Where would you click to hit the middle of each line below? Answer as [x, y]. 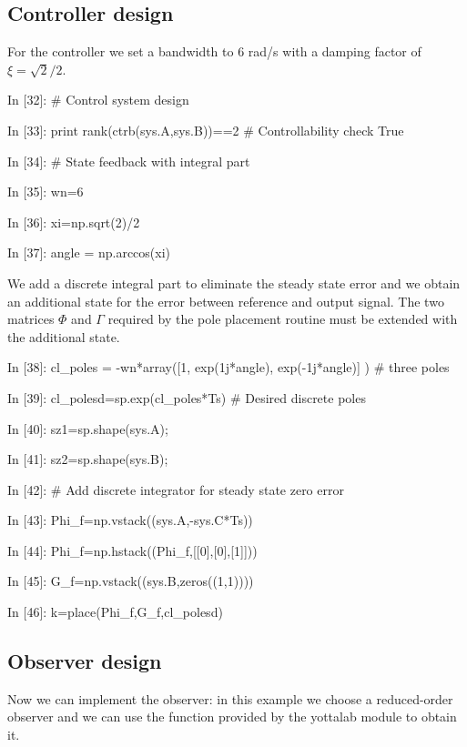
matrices [31, 319]
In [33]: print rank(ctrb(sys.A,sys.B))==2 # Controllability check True [206, 130]
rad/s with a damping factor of [335, 51]
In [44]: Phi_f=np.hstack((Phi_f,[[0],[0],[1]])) [132, 550]
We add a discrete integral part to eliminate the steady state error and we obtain [234, 283]
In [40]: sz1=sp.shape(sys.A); [88, 428]
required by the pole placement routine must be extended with [283, 319]
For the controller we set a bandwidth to [121, 51]
